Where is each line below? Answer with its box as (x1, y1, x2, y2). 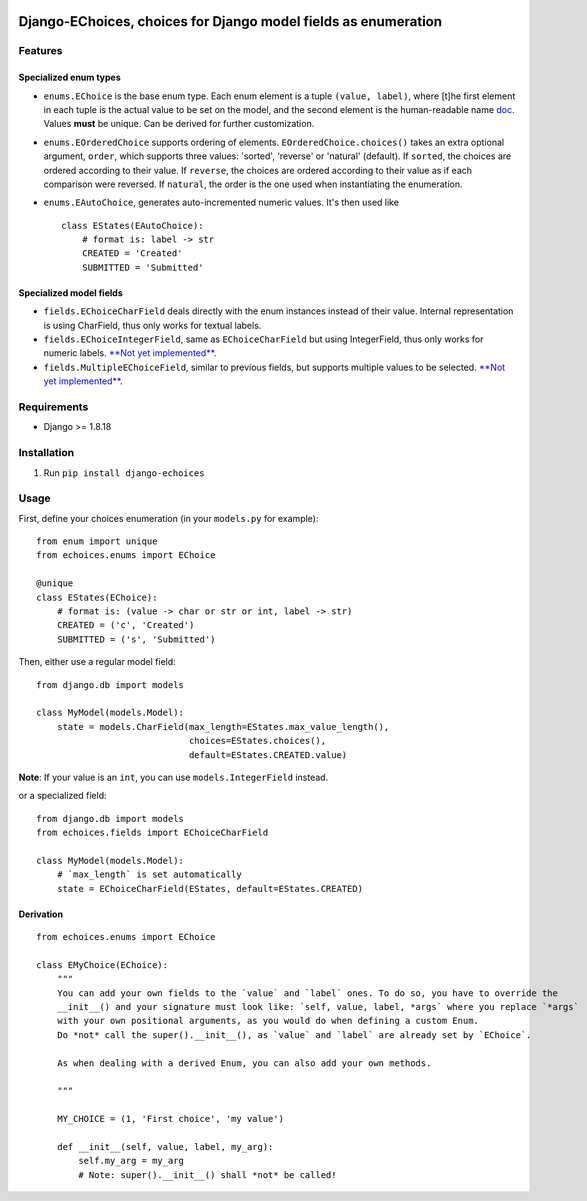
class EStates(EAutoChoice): (61, 220, 204, 231)
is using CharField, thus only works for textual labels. (43, 319, 262, 331)
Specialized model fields (18, 286, 124, 299)
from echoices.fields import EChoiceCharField (36, 827, 269, 839)
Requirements (18, 400, 89, 414)
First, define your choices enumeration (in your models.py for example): (18, 512, 319, 524)
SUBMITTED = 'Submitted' (81, 261, 204, 273)
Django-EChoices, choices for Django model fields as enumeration (18, 13, 443, 30)
